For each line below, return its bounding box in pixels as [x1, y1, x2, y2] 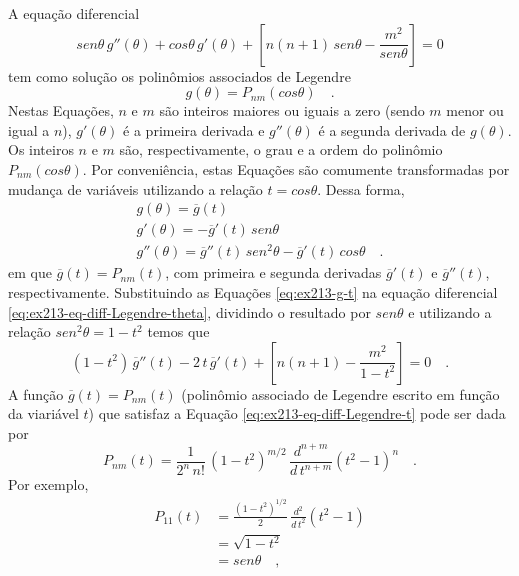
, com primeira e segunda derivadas [165, 262, 382, 283]
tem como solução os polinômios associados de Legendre [8, 65, 351, 86]
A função [8, 383, 64, 404]
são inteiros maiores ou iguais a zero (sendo [159, 100, 425, 121]
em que [8, 262, 52, 283]
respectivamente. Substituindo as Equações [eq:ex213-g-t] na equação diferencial [8, 281, 498, 302]
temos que [147, 321, 210, 342]
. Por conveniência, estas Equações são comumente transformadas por [82, 158, 510, 179]
